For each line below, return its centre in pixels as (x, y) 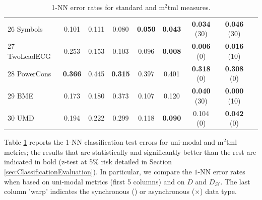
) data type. (218, 191)
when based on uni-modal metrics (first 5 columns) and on (94, 181)
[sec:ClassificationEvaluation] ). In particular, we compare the (98, 172)
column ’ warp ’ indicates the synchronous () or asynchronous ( (100, 191)
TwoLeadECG (29, 56)
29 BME (20, 95)
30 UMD (21, 118)
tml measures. (189, 7)
